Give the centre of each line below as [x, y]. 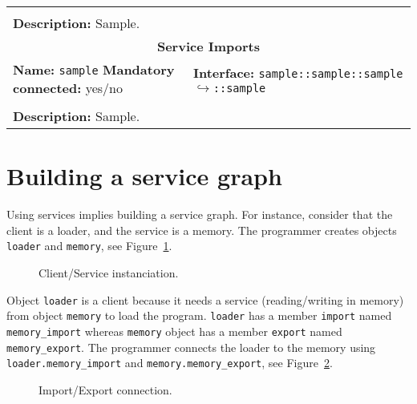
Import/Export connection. [105, 389]
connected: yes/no [68, 88]
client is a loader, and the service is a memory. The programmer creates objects [202, 230]
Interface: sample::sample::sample [298, 72]
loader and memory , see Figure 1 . [89, 246]
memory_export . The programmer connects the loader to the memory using [191, 347]
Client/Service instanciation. [109, 272]
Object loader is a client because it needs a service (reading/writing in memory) [205, 299]
